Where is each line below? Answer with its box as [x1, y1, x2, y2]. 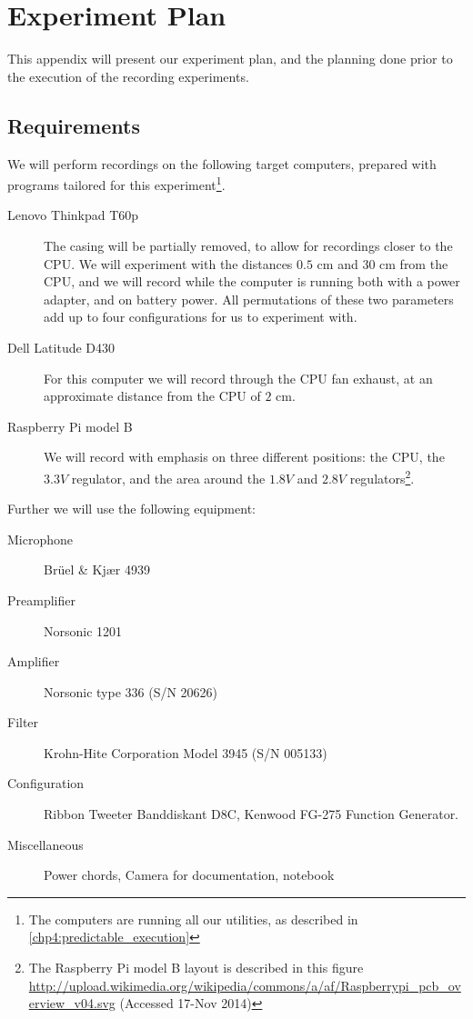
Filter [7, 713, 39, 732]
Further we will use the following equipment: [7, 499, 256, 518]
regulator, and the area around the [71, 468, 266, 487]
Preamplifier [7, 590, 75, 609]
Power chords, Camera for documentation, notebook [44, 865, 335, 884]
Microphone [7, 529, 74, 548]
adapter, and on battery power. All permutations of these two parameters [44, 289, 454, 308]
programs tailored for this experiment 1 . [7, 173, 226, 194]
